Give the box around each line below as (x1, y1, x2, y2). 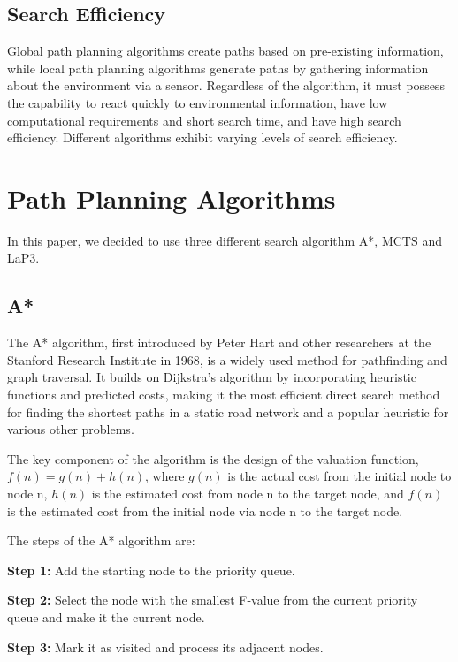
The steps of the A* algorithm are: (7, 531, 195, 550)
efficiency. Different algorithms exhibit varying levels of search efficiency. (7, 128, 398, 147)
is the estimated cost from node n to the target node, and (91, 484, 404, 503)
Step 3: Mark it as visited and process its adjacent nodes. (7, 637, 324, 656)
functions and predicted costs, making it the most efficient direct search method (7, 385, 440, 404)
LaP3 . (7, 248, 40, 267)
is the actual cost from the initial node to (227, 467, 452, 485)
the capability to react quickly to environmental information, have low (7, 93, 388, 111)
